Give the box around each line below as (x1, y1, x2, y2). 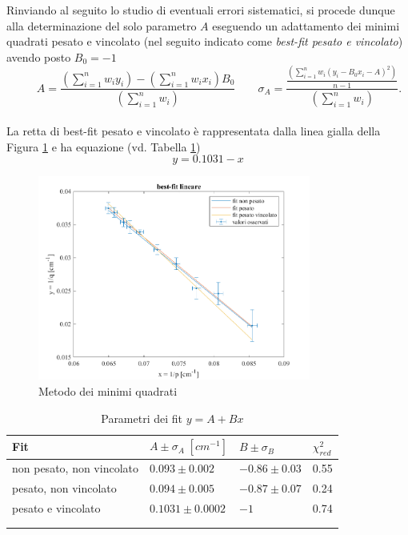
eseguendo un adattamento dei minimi (212, 17, 400, 34)
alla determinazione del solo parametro (6, 17, 197, 34)
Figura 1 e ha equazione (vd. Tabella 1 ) (6, 138, 201, 155)
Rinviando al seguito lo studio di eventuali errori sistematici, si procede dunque (6, 2, 395, 18)
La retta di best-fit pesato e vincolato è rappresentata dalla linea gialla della (6, 122, 381, 139)
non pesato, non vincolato (12, 460, 138, 477)
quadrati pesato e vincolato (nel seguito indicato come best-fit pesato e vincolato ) (6, 33, 403, 50)
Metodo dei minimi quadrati (38, 383, 178, 400)
